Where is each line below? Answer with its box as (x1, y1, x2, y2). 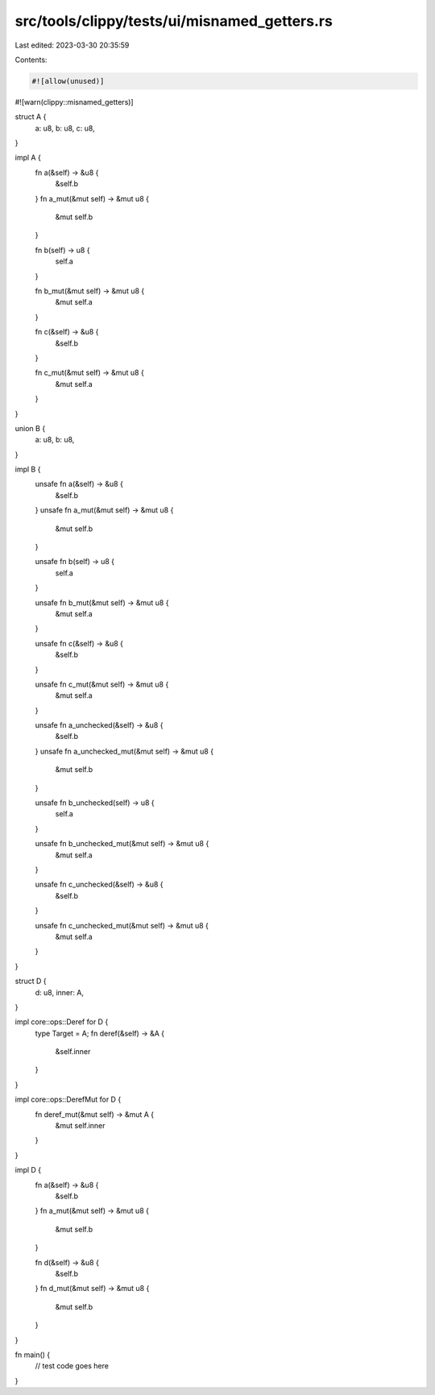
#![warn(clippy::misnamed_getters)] (14, 97, 134, 106)
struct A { (14, 112, 47, 122)
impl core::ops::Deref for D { (14, 1017, 109, 1027)
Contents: (14, 55, 48, 64)
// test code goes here (35, 1361, 109, 1371)
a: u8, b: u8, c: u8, (35, 123, 96, 133)
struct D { (14, 976, 48, 986)
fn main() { (14, 1350, 51, 1360)
